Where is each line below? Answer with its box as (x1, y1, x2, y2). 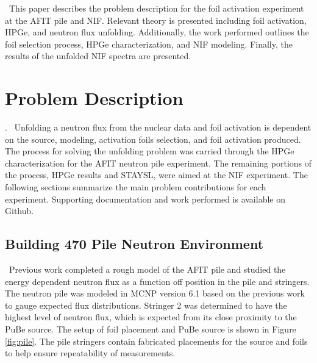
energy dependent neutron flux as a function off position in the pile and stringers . (5, 275, 310, 287)
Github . (5, 204, 34, 217)
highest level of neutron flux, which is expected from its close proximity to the (5, 311, 297, 323)
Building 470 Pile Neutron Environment (5, 234, 264, 253)
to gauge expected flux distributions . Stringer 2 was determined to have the (5, 298, 287, 311)
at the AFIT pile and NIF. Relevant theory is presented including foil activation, (5, 13, 307, 26)
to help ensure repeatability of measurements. (5, 347, 176, 359)
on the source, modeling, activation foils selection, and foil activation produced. (5, 132, 301, 145)
